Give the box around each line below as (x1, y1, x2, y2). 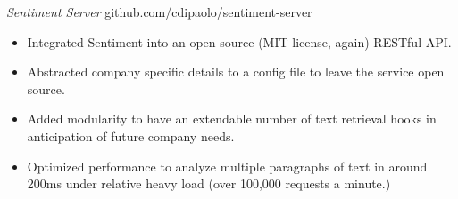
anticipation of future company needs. (27, 126, 235, 145)
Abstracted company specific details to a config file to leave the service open (27, 62, 445, 81)
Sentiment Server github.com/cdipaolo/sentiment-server (6, 3, 312, 20)
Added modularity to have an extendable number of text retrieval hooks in (27, 109, 437, 128)
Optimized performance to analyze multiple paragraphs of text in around (27, 156, 428, 175)
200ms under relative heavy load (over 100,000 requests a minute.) (27, 174, 391, 193)
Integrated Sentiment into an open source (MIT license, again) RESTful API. (27, 32, 452, 51)
